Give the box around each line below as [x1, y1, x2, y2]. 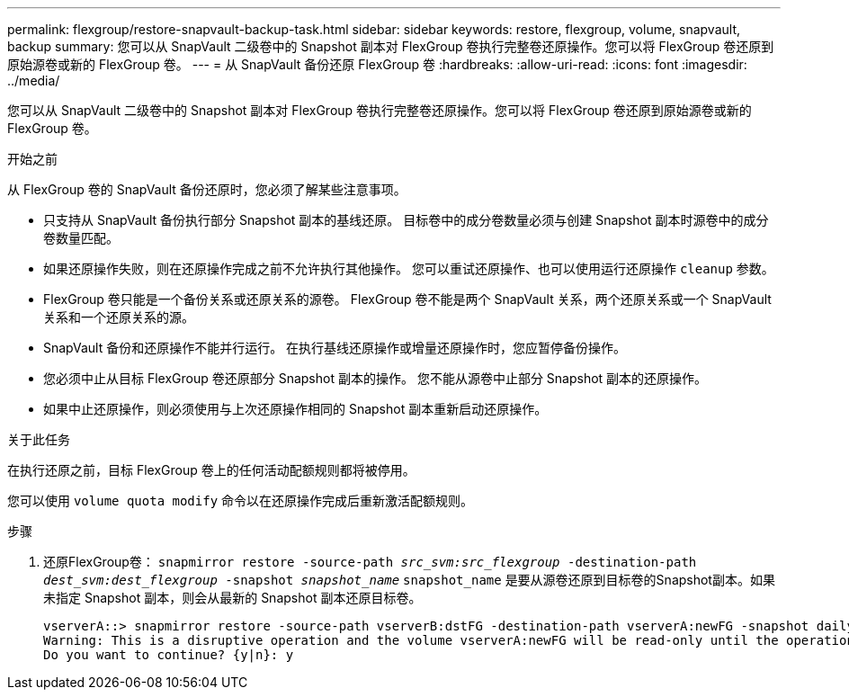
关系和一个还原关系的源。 [43, 309, 194, 325]
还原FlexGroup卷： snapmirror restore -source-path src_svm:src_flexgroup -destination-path [43, 554, 697, 569]
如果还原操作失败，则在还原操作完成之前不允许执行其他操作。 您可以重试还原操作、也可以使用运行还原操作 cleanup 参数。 [43, 261, 774, 276]
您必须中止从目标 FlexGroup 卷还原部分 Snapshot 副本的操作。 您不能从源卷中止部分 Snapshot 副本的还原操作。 [43, 371, 708, 386]
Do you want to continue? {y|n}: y [43, 648, 294, 662]
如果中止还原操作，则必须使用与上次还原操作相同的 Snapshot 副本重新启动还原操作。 [43, 401, 548, 416]
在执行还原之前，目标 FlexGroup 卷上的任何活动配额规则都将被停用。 [7, 462, 416, 478]
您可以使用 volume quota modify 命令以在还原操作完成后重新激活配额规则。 [7, 493, 474, 508]
